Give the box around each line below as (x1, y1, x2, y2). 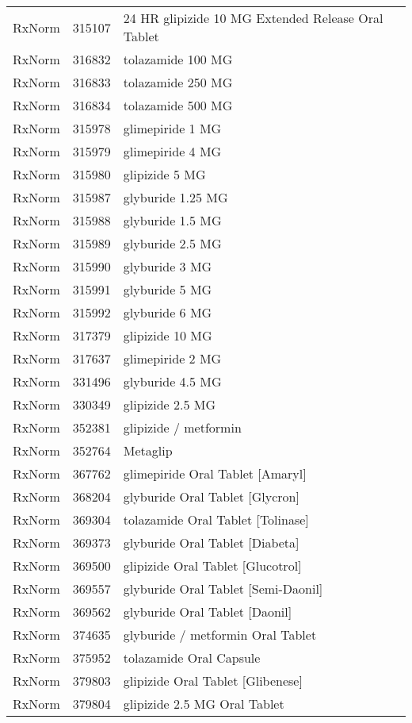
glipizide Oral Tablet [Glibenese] (123, 671, 303, 690)
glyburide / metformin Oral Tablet (123, 625, 317, 644)
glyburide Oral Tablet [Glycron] (123, 487, 299, 506)
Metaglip (123, 441, 173, 460)
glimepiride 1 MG (123, 119, 222, 137)
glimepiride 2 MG (123, 349, 222, 367)
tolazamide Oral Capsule (123, 648, 261, 667)
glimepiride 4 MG (123, 142, 222, 160)
